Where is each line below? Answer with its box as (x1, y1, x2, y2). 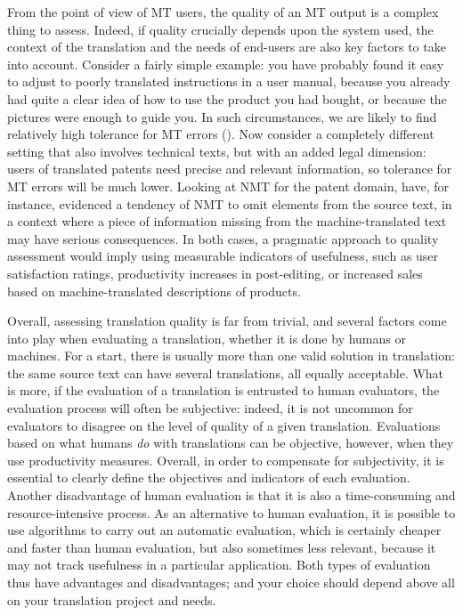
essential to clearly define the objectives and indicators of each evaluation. (7, 468, 410, 487)
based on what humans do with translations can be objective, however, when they (7, 433, 454, 452)
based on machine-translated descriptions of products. (7, 281, 301, 300)
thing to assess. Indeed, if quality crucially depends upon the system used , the (7, 20, 434, 38)
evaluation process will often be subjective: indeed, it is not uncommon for (7, 399, 413, 417)
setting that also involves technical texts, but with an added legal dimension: (7, 142, 426, 160)
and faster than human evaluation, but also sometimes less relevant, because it (7, 538, 436, 556)
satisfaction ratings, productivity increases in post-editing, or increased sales (7, 263, 423, 282)
